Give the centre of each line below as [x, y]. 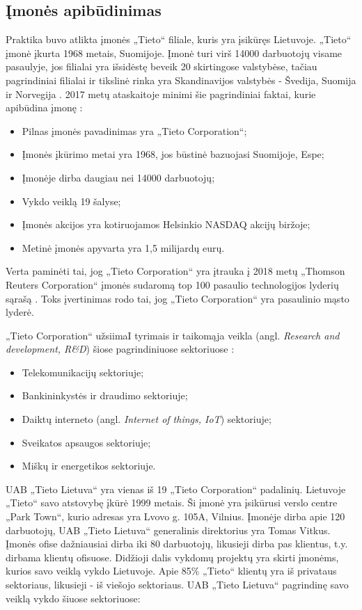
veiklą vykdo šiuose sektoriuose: [73, 598]
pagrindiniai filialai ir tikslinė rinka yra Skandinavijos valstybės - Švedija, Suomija [181, 80]
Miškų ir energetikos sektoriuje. [89, 466]
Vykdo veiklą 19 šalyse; [71, 201]
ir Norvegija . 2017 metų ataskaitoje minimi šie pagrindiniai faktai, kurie [161, 94]
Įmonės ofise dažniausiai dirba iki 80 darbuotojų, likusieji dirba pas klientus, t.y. [177, 544]
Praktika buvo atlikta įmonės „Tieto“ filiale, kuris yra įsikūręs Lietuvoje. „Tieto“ [179, 39]
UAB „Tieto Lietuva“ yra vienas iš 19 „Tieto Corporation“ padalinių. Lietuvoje [176, 489]
